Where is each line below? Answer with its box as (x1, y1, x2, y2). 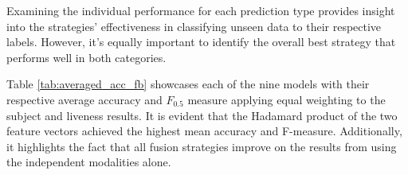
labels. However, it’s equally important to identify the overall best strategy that (6, 33, 396, 50)
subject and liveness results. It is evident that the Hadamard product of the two (6, 107, 398, 123)
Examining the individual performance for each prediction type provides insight (6, 2, 395, 18)
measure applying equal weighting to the (187, 91, 386, 107)
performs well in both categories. (6, 49, 167, 65)
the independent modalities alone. (6, 154, 171, 170)
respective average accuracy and (6, 91, 163, 107)
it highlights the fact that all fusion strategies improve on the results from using (6, 138, 397, 154)
